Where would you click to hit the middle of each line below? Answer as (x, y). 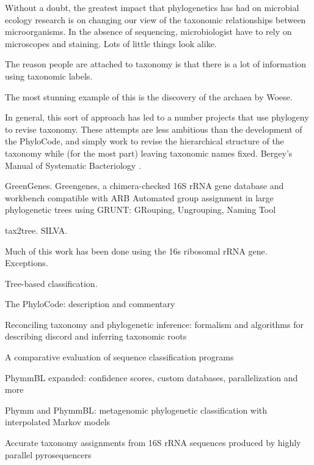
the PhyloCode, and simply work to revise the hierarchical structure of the (144, 141)
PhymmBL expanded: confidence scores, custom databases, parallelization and (152, 377)
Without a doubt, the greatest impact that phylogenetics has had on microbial (152, 7)
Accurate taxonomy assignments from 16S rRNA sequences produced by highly (153, 443)
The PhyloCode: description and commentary (90, 304)
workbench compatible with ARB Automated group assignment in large (139, 197)
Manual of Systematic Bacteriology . (73, 165)
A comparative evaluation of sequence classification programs (119, 357)
